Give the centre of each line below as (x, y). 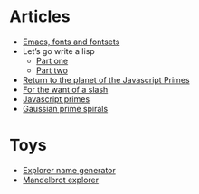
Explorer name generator (69, 170)
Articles (40, 17)
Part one (52, 60)
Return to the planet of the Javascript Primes (106, 79)
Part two (52, 70)
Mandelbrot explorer (61, 180)
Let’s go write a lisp (58, 51)
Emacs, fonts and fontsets (71, 42)
